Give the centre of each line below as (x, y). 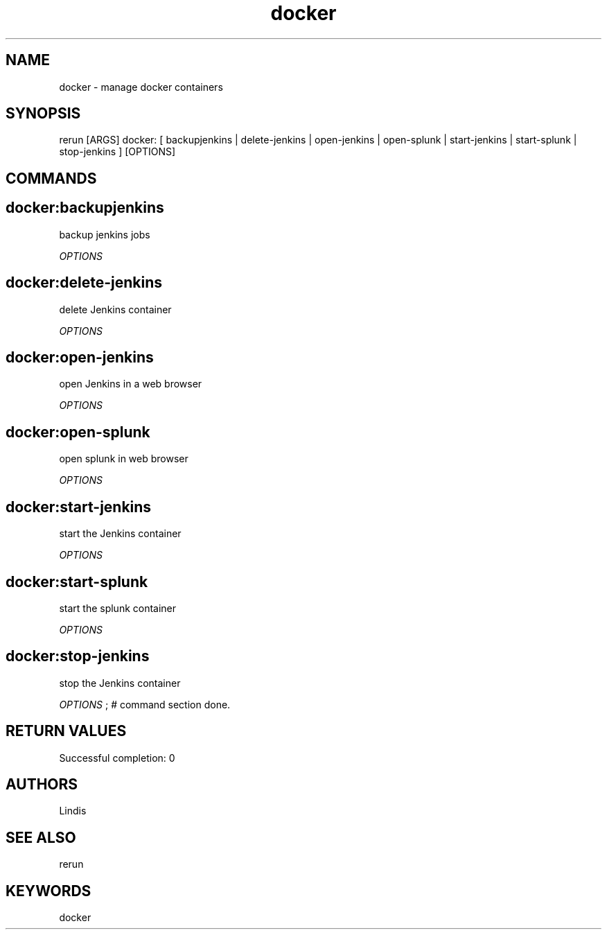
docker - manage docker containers (141, 87)
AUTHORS (42, 785)
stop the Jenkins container (120, 683)
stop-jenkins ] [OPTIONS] (117, 152)
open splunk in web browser (124, 459)
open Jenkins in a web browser (131, 384)
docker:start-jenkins (79, 507)
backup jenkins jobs (105, 234)
